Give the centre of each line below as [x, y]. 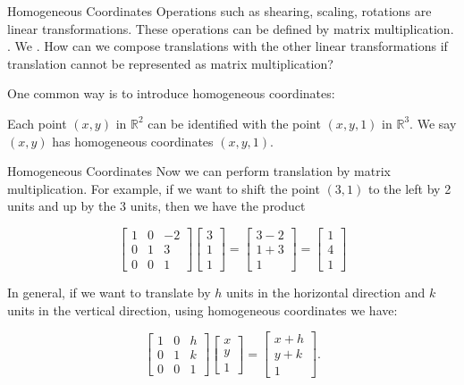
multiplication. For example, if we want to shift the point [164, 188]
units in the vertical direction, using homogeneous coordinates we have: [202, 310]
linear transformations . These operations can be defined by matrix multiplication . [231, 28]
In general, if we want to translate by [109, 293]
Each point [37, 123]
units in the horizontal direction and [326, 293]
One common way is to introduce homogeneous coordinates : [171, 93]
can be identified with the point [234, 123]
